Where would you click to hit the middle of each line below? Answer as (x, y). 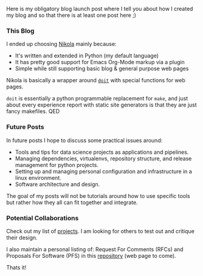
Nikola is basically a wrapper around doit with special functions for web (96, 80)
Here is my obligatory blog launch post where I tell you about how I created (100, 9)
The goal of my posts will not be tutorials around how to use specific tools (98, 195)
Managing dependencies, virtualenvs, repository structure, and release (103, 158)
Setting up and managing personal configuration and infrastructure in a (103, 171)
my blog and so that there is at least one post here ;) (71, 15)
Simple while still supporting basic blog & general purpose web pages (102, 68)
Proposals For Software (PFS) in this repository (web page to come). (91, 255)
